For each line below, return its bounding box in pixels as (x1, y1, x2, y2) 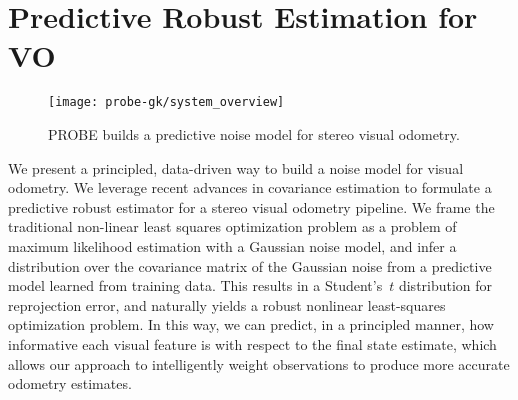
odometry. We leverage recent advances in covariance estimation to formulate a (8, 177, 492, 198)
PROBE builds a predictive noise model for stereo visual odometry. (48, 123, 460, 144)
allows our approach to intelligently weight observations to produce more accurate (8, 353, 510, 374)
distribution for (398, 275, 493, 296)
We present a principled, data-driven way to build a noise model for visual (8, 157, 464, 178)
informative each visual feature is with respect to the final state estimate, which (8, 333, 497, 354)
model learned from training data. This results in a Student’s (8, 275, 383, 296)
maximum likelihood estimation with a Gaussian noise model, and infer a (8, 235, 457, 256)
